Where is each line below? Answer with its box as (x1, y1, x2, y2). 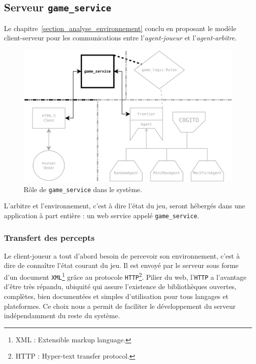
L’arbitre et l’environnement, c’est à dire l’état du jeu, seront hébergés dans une (4, 200, 245, 211)
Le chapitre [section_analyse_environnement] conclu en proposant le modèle (4, 23, 236, 33)
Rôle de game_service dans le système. (24, 184, 142, 194)
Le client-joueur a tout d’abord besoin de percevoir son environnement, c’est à (4, 250, 240, 261)
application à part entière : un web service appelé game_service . (4, 210, 199, 220)
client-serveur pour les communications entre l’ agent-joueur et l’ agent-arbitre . (4, 33, 237, 43)
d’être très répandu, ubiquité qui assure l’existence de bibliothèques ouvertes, (4, 281, 237, 292)
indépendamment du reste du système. (4, 310, 120, 321)
